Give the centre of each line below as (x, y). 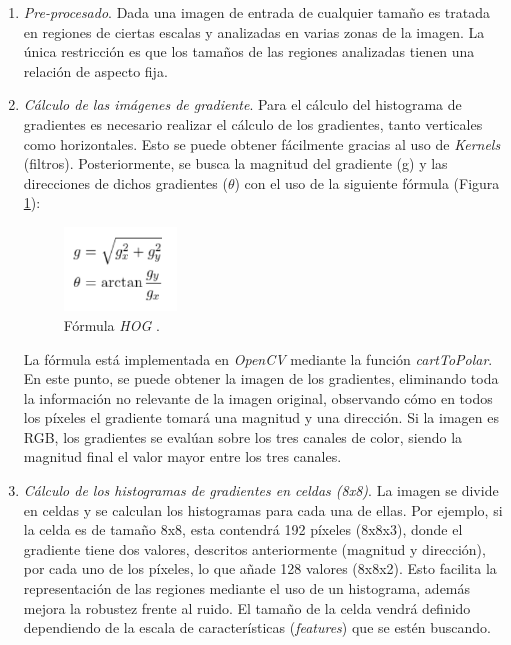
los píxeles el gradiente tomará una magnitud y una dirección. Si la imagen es (261, 417)
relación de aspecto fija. (95, 70)
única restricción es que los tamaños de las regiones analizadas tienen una (249, 51)
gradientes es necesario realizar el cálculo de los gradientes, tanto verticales (253, 123)
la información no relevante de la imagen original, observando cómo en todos (258, 397)
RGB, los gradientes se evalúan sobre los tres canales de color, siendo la (243, 436)
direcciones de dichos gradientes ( (125, 182)
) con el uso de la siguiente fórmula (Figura (367, 182)
